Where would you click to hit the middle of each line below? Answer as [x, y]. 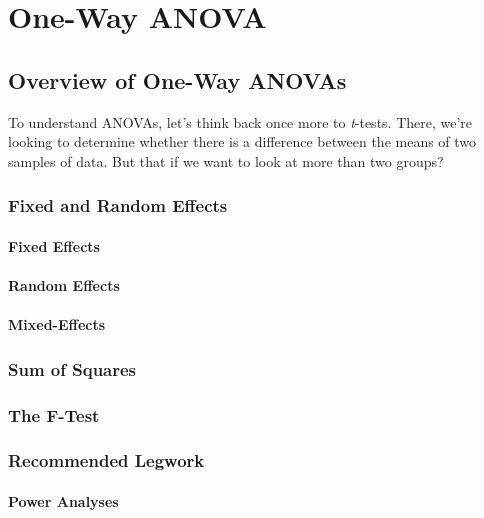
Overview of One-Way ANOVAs [177, 79]
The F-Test [54, 414]
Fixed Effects [54, 245]
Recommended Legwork [106, 460]
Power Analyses [63, 500]
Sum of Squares [72, 368]
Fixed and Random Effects [118, 205]
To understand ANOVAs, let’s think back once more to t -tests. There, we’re [240, 121]
